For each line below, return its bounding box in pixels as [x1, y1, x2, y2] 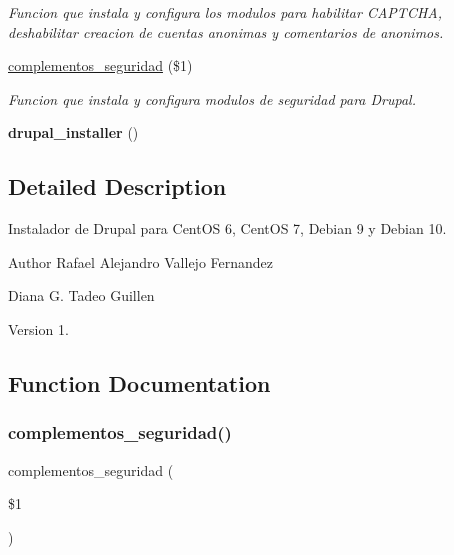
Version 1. [8, 318, 69, 339]
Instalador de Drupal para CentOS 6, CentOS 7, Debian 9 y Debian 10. [8, 218, 447, 239]
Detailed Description [8, 171, 227, 202]
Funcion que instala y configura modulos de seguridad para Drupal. [8, 88, 416, 109]
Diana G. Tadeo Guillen [8, 285, 155, 306]
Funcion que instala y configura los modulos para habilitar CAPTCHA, [8, 2, 443, 22]
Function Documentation [8, 367, 271, 398]
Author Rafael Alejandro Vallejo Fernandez [8, 251, 274, 272]
